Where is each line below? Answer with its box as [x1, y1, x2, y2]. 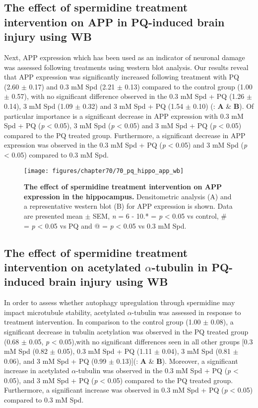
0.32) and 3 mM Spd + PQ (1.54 [82, 100, 184, 111]
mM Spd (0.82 [4, 346, 48, 356]
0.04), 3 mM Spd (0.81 [162, 346, 231, 356]
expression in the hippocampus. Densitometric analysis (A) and [24, 191, 232, 201]
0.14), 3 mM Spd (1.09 [4, 100, 73, 111]
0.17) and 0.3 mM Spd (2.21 [29, 81, 115, 91]
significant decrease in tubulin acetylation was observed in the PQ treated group [4, 326, 249, 336]
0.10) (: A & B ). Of [193, 100, 254, 111]
